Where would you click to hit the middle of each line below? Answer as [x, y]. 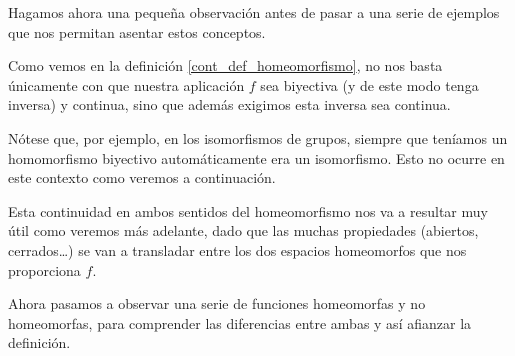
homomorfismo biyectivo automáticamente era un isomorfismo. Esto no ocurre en [256, 157]
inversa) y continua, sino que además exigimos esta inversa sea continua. [229, 104]
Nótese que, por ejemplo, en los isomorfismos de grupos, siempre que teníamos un [258, 137]
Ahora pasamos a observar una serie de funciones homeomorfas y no [217, 303]
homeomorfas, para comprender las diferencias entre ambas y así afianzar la [240, 322]
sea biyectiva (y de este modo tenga [369, 84]
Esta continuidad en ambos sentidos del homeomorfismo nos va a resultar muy [248, 210]
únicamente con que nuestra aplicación [126, 84]
